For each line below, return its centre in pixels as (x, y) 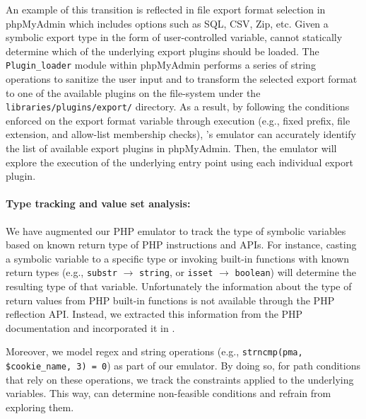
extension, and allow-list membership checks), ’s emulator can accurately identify (181, 134)
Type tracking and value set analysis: (98, 203)
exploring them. (40, 407)
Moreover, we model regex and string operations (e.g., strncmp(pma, (154, 351)
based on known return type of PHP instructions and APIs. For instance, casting (181, 245)
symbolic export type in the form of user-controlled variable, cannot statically (174, 37)
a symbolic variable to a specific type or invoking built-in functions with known (178, 258)
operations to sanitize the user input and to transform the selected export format (182, 79)
